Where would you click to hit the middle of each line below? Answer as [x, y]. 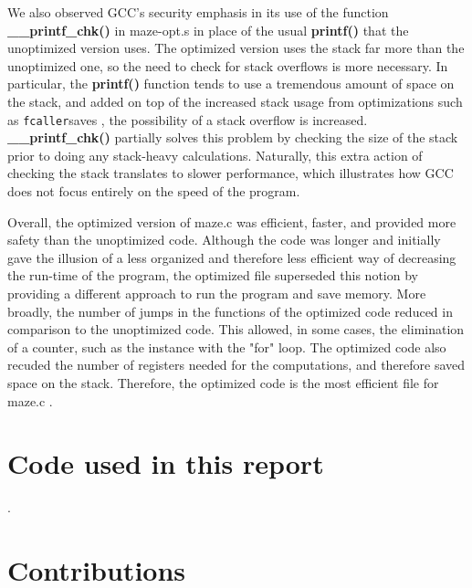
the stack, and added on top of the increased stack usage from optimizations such [235, 101]
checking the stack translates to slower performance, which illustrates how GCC [231, 173]
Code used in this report [166, 463]
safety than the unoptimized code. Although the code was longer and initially [224, 240]
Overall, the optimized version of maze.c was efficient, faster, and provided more [232, 221]
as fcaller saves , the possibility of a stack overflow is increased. [188, 119]
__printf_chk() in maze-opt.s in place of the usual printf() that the [208, 30]
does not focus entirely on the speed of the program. [154, 191]
